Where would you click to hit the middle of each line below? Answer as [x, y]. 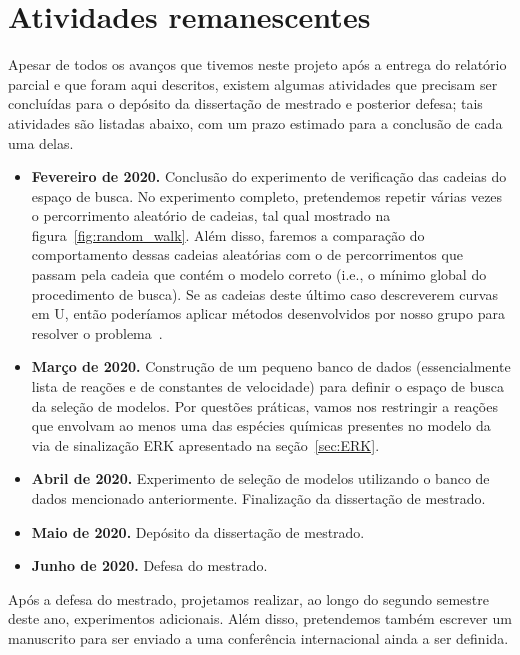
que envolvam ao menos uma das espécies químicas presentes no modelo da [261, 425]
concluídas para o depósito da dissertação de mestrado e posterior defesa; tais [245, 103]
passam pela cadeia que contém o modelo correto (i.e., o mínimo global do [259, 274]
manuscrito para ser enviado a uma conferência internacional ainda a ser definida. [258, 637]
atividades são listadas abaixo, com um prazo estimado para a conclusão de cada [255, 122]
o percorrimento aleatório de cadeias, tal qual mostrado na [211, 215]
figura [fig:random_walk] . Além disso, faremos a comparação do [228, 234]
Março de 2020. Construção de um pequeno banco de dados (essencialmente [271, 366]
